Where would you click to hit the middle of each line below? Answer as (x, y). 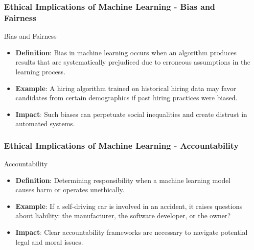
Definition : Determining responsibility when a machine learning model (123, 180)
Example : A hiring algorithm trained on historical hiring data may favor (126, 88)
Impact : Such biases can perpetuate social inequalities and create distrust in (131, 114)
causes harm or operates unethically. (70, 190)
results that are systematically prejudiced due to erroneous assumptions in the (133, 62)
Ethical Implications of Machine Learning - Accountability (121, 145)
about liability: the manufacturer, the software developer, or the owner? (123, 216)
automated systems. (45, 124)
